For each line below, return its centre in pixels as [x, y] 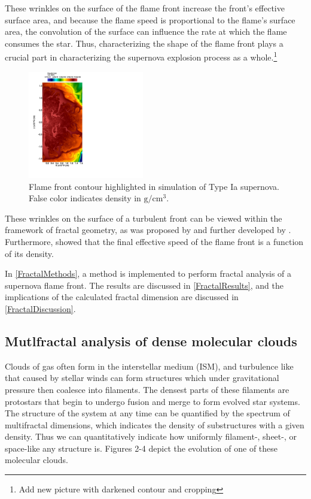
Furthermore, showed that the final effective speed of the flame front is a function [154, 241]
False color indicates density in [85, 198]
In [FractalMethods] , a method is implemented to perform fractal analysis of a [148, 273]
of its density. [29, 253]
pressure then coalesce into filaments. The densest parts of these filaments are [147, 389]
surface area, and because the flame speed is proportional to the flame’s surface [150, 19]
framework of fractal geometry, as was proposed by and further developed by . [148, 230]
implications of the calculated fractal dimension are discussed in [122, 297]
